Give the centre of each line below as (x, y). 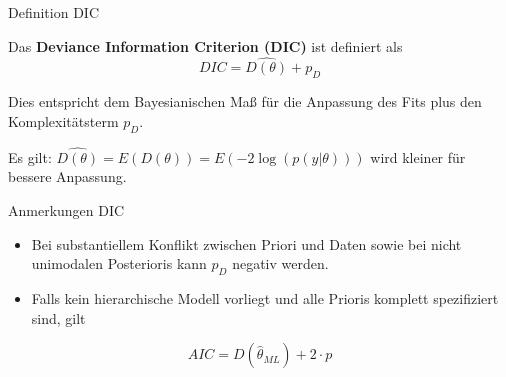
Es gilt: (30, 156)
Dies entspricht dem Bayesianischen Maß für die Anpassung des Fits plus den (245, 101)
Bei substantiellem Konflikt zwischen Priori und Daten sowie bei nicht (246, 243)
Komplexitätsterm (63, 120)
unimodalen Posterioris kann (119, 263)
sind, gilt (58, 317)
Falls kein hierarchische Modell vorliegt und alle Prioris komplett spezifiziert (265, 297)
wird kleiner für (418, 156)
